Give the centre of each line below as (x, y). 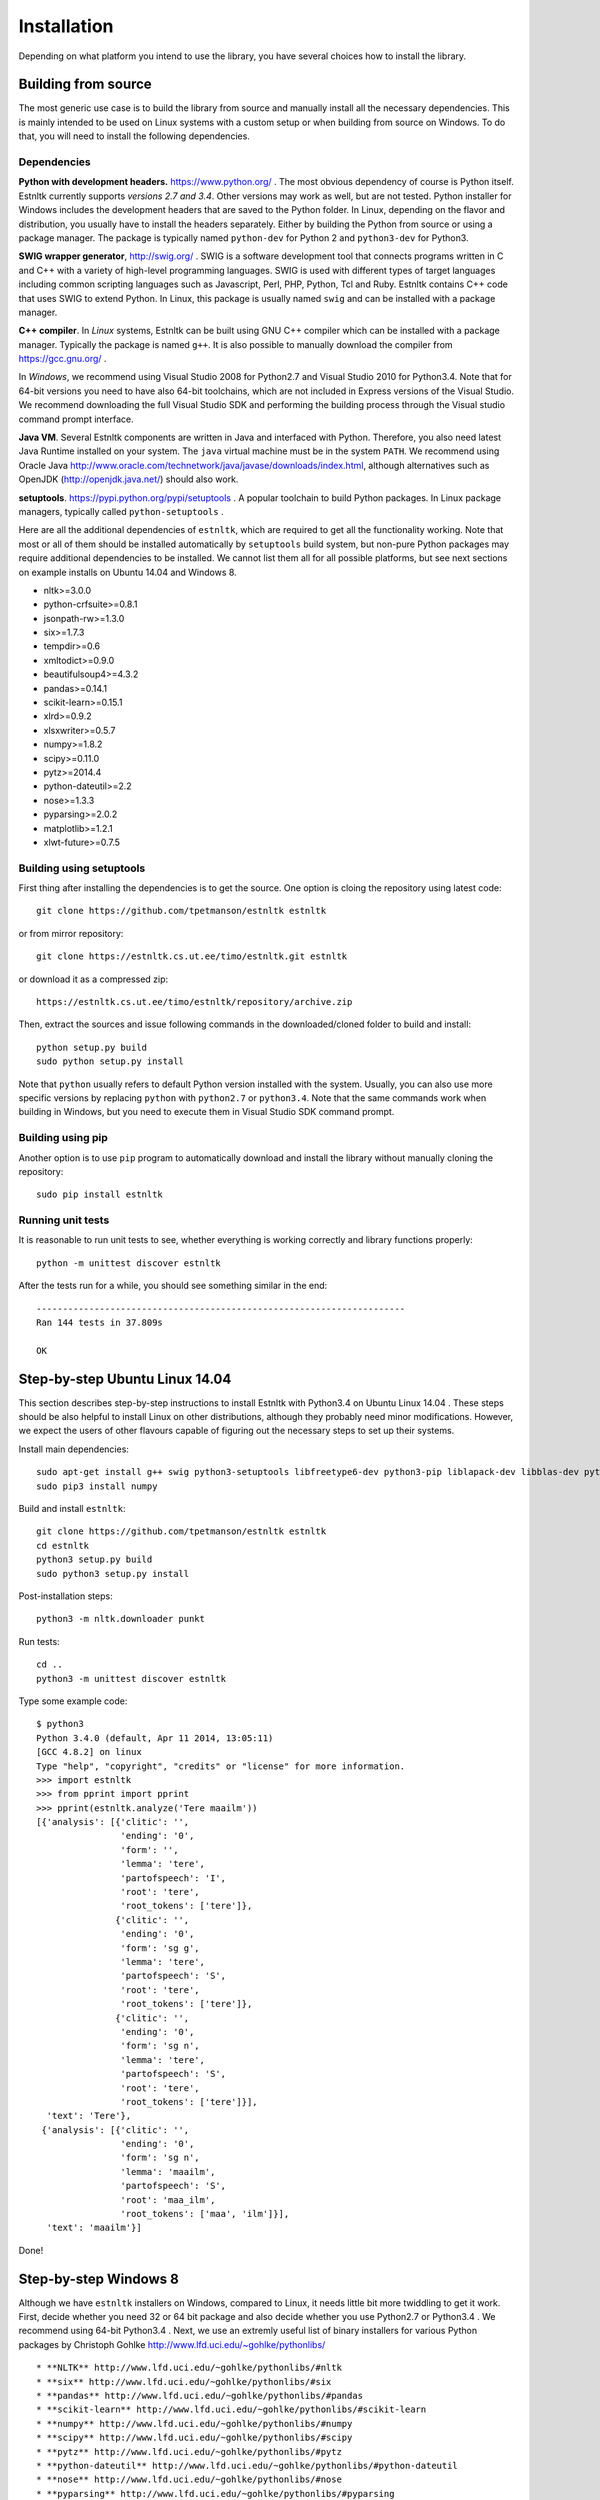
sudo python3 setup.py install (113, 1573)
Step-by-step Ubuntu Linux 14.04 (125, 1378)
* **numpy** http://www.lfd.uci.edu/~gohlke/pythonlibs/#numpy (194, 2423)
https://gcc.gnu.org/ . (62, 359)
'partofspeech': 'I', (173, 1878)
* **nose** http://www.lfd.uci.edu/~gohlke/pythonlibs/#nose (189, 2479)
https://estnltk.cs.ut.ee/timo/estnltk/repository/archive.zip (194, 1002)
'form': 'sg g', (160, 1948)
